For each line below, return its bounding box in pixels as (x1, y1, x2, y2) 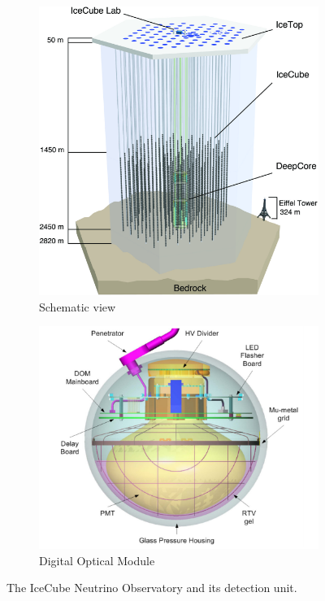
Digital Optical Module (39, 551, 155, 568)
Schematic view (39, 298, 116, 315)
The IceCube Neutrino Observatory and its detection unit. (6, 579, 297, 596)
